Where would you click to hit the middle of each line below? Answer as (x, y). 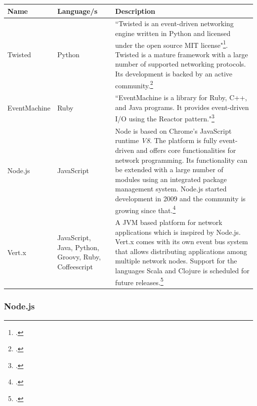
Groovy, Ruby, (79, 257)
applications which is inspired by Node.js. (178, 232)
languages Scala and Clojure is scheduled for (182, 270)
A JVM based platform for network (169, 222)
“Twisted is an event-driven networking (174, 23)
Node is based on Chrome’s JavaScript (173, 130)
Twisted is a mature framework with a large (182, 54)
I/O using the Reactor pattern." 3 (165, 118)
